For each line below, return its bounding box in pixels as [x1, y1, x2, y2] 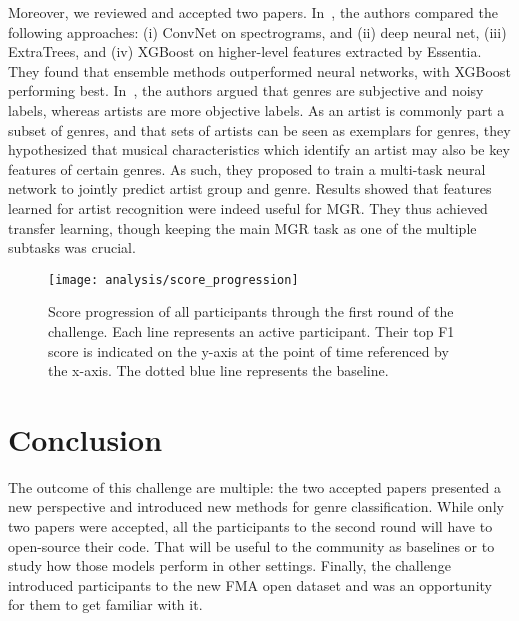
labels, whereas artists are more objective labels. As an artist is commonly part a [8, 99, 505, 120]
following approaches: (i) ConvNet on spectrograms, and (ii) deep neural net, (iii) [8, 21, 507, 42]
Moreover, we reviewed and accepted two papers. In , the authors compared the [8, 2, 498, 22]
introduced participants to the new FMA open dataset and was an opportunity [8, 574, 492, 595]
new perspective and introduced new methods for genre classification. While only [8, 496, 504, 517]
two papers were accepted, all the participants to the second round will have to [8, 516, 493, 537]
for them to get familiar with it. [8, 594, 203, 615]
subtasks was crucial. [8, 237, 136, 258]
